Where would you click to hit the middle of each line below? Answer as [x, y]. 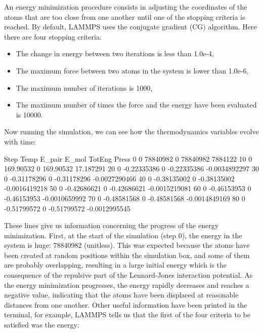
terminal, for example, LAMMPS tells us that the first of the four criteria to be [127, 314]
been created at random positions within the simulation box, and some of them [127, 255]
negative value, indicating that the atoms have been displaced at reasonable [121, 295]
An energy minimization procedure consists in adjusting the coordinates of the [126, 7]
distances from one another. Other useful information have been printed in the [126, 304]
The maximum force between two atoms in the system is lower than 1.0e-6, [132, 70]
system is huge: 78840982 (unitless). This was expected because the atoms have [127, 245]
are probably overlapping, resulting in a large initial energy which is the [115, 265]
